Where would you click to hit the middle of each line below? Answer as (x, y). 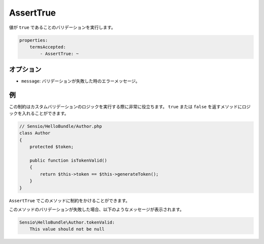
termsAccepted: (48, 47)
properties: (34, 40)
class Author (35, 133)
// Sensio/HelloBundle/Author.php (61, 126)
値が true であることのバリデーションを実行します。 (62, 27)
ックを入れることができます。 (39, 113)
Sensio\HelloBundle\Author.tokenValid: (67, 222)
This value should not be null (67, 229)
